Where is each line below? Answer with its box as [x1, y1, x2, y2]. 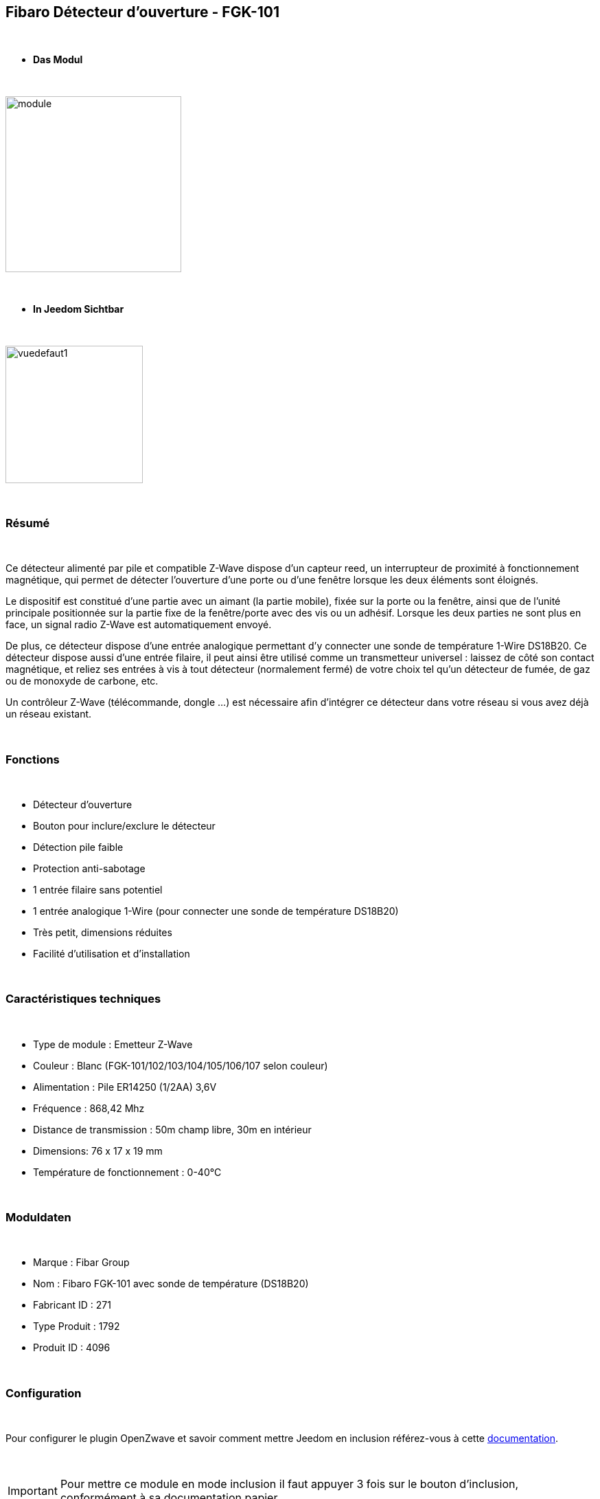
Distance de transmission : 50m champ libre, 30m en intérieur [33, 1123, 312, 1135]
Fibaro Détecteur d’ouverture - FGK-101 [5, 3, 279, 21]
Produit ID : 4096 [33, 1342, 111, 1354]
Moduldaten [5, 1210, 71, 1225]
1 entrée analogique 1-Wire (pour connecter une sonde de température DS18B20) [33, 904, 399, 917]
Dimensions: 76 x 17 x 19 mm [33, 1144, 163, 1157]
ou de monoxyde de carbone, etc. [5, 675, 159, 687]
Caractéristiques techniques [5, 992, 161, 1006]
